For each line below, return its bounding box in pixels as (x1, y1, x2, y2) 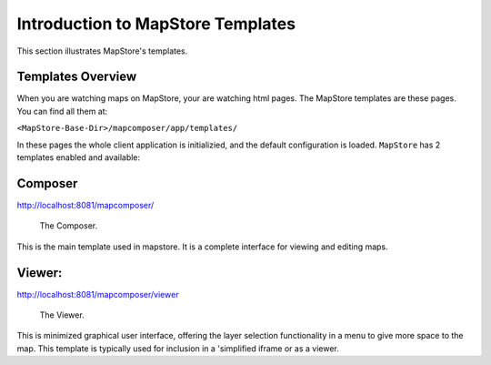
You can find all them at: (16, 106, 108, 117)
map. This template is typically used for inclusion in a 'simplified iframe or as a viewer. (16, 342, 340, 354)
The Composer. (39, 220, 98, 231)
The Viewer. (39, 309, 85, 320)
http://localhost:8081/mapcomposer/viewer (16, 289, 179, 299)
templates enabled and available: (16, 152, 141, 163)
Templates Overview (16, 69, 137, 85)
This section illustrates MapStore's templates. (16, 46, 188, 56)
